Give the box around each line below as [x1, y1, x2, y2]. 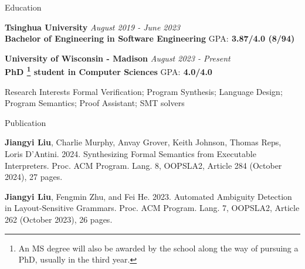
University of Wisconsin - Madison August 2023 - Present [5, 52, 231, 64]
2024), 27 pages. [5, 171, 63, 183]
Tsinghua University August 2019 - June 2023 [5, 21, 180, 33]
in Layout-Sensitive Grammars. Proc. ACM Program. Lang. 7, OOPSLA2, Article [5, 202, 300, 214]
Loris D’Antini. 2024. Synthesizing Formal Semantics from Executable [5, 148, 256, 159]
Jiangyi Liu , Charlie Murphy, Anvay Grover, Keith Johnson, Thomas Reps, [5, 136, 282, 148]
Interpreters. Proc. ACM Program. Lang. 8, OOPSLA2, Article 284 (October [5, 159, 282, 171]
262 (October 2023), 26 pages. [5, 213, 113, 225]
